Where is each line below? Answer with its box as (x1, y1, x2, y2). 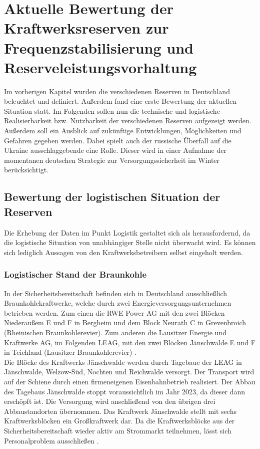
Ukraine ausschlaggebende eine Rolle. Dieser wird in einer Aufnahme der (4, 145, 226, 155)
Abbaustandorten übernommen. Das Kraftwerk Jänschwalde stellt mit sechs (4, 405, 236, 416)
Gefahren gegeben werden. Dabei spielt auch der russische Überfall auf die (4, 135, 231, 145)
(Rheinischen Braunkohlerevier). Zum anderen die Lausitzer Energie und (4, 327, 226, 337)
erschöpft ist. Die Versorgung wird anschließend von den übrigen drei (4, 396, 215, 406)
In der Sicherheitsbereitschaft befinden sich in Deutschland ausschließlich (4, 288, 227, 298)
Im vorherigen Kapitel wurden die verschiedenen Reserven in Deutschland (4, 86, 230, 96)
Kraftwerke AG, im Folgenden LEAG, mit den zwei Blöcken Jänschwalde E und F (4, 337, 255, 347)
